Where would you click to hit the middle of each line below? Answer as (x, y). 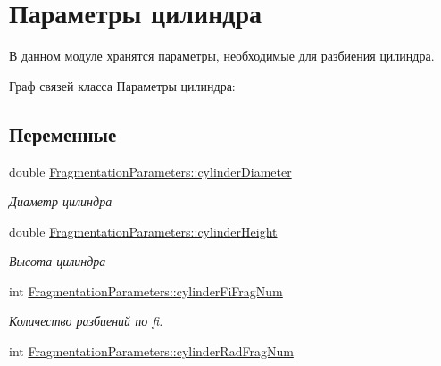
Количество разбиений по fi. (86, 321)
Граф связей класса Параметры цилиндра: (122, 85)
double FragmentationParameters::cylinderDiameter (150, 171)
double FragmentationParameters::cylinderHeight (143, 231)
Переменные (63, 133)
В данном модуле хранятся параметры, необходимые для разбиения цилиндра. (222, 56)
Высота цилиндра (58, 261)
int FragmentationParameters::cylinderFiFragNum (146, 291)
